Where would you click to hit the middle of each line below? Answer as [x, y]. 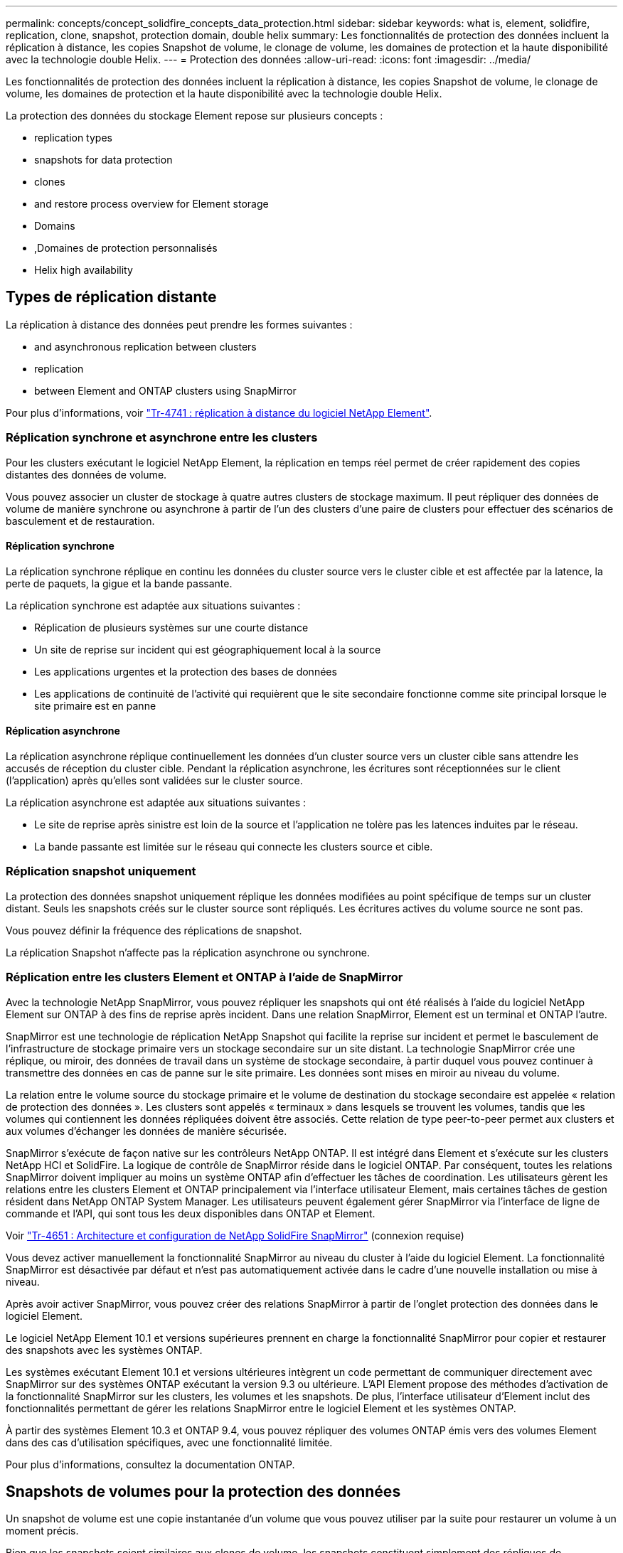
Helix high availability [84, 270]
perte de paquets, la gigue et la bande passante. [119, 583]
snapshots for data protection [103, 160]
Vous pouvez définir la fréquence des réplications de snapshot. [154, 930]
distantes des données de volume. [86, 474]
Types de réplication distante [111, 297]
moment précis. [42, 1531]
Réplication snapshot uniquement [101, 871]
